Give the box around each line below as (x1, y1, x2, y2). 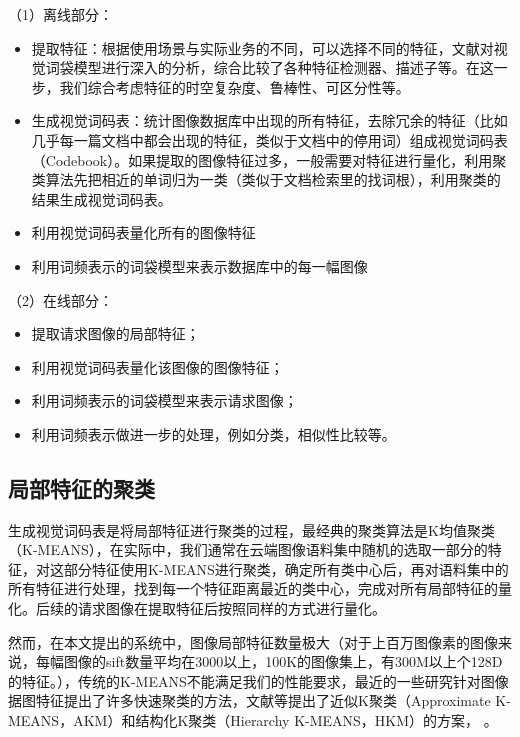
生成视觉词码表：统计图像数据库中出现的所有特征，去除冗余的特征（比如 (31, 110, 508, 131)
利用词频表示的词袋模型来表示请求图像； (31, 390, 298, 411)
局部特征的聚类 (8, 472, 155, 503)
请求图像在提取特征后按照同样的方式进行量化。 (77, 598, 386, 619)
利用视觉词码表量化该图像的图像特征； (31, 356, 284, 377)
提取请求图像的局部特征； (31, 323, 200, 344)
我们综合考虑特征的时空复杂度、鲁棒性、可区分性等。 (59, 76, 410, 97)
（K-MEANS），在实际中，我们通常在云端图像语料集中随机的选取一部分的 (8, 539, 488, 560)
